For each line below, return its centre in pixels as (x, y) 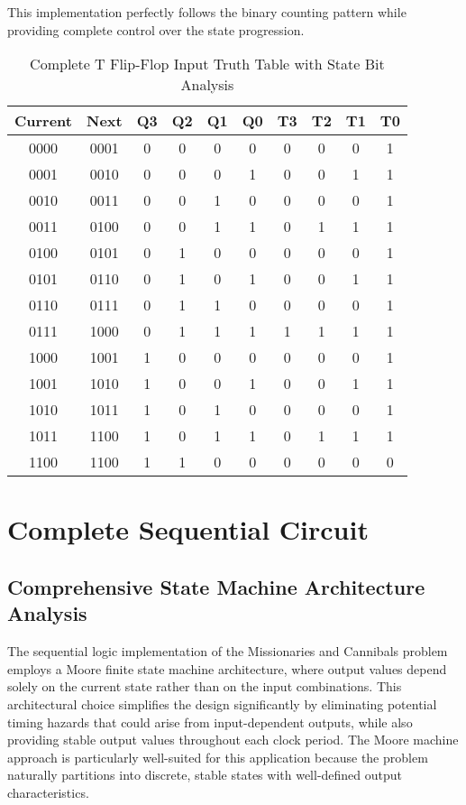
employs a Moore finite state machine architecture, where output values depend (227, 668)
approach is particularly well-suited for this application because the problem (218, 757)
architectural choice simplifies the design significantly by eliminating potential (222, 703)
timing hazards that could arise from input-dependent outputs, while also (210, 722)
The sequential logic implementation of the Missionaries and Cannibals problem (228, 651)
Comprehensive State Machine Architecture (216, 586)
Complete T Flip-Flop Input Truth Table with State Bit (207, 64)
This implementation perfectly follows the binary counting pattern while (207, 12)
